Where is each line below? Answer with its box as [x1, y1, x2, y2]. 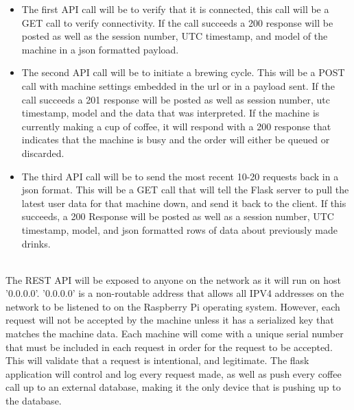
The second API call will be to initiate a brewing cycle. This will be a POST [21, 65, 345, 80]
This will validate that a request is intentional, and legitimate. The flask [5, 353, 309, 367]
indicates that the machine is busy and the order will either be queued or [21, 132, 330, 147]
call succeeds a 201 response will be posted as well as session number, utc [21, 92, 330, 106]
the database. [5, 394, 62, 408]
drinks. [21, 236, 51, 250]
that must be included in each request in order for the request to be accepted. [5, 339, 333, 354]
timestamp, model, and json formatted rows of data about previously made [21, 222, 338, 237]
